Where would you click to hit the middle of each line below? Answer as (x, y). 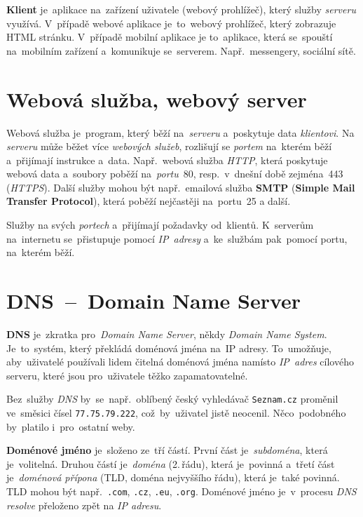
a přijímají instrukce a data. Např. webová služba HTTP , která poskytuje (167, 160)
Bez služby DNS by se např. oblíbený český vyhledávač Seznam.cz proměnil (172, 399)
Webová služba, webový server (157, 99)
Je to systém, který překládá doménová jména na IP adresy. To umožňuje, (169, 348)
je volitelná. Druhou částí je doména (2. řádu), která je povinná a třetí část (171, 463)
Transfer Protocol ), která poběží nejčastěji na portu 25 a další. (149, 201)
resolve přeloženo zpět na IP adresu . (84, 505)
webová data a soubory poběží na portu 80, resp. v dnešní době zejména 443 (175, 174)
